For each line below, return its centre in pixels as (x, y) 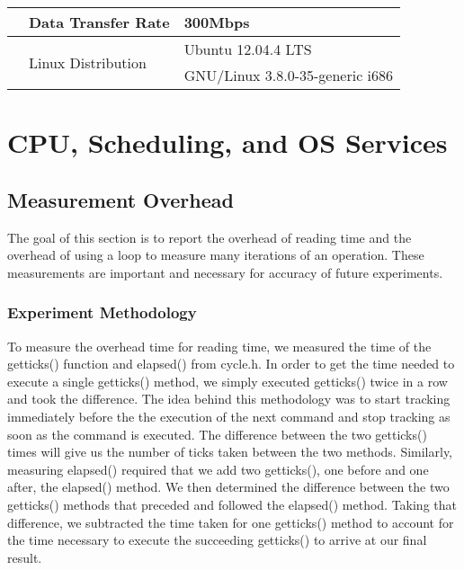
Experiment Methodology (102, 312)
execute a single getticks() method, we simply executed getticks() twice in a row (228, 381)
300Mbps (217, 22)
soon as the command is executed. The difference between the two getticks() (217, 434)
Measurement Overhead (120, 199)
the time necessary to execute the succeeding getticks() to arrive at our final (217, 540)
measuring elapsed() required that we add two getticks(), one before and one (218, 469)
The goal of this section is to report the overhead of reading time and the (210, 237)
